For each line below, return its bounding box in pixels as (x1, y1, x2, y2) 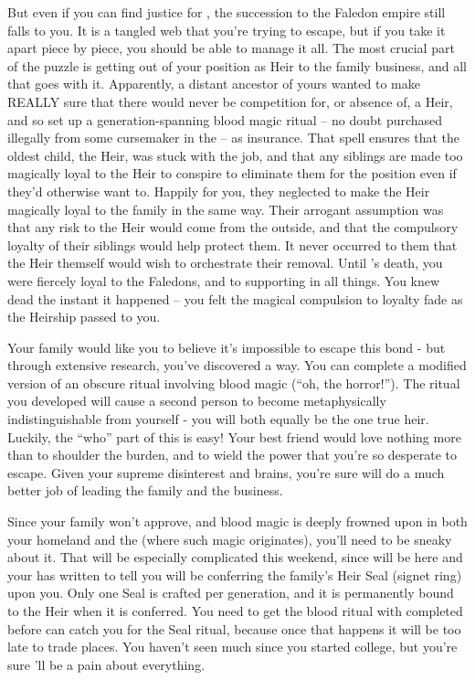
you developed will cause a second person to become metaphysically (7, 391, 386, 410)
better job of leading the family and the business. (7, 481, 283, 500)
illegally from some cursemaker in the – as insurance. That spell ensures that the (7, 128, 459, 147)
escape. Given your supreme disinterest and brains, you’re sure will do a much (7, 462, 445, 482)
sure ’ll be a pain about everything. (7, 654, 206, 674)
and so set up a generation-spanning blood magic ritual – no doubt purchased (7, 110, 443, 129)
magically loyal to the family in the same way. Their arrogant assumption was (7, 199, 444, 218)
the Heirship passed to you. (7, 307, 161, 326)
